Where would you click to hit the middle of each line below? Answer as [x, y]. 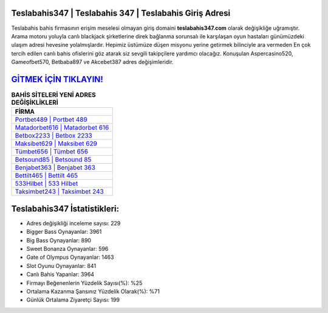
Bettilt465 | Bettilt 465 [46, 175]
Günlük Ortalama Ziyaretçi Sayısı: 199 [73, 300]
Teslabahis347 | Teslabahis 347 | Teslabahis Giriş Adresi [121, 13]
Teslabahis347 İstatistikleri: [65, 209]
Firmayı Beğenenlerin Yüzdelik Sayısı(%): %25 [84, 283]
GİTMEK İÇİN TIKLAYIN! [57, 79]
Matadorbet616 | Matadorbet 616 [62, 128]
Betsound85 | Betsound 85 [53, 160]
